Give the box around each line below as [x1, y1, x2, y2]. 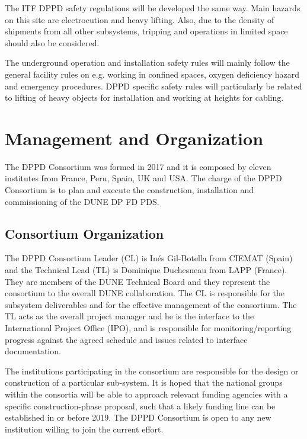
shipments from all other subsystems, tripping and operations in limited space [5, 25, 288, 37]
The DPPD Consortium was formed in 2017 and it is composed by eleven [5, 160, 271, 172]
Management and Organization [5, 126, 264, 150]
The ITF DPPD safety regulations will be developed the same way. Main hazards [5, 2, 300, 14]
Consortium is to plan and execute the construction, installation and [5, 184, 254, 196]
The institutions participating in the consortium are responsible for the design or [5, 364, 299, 377]
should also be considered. [5, 36, 100, 49]
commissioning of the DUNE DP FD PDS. [5, 195, 159, 207]
